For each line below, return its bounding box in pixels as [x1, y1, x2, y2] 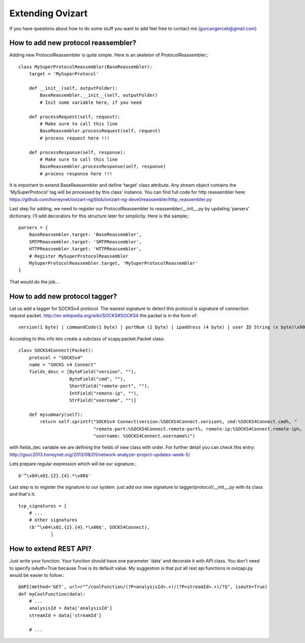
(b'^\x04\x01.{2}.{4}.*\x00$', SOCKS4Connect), [28, 524, 150, 530]
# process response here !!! [40, 171, 113, 177]
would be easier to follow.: [9, 572, 65, 578]
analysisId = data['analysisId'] [28, 605, 113, 611]
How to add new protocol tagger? [9, 292, 117, 300]
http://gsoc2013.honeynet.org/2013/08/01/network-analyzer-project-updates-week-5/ [9, 451, 190, 458]
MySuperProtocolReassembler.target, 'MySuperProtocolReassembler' [28, 260, 198, 266]
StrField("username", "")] [69, 397, 137, 403]
